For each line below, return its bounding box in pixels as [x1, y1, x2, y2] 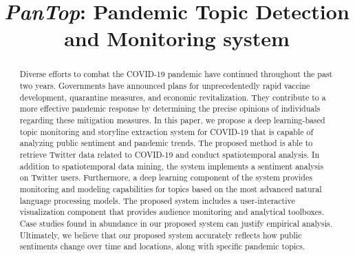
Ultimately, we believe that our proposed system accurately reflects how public [19, 229, 302, 240]
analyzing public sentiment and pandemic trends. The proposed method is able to [19, 137, 313, 149]
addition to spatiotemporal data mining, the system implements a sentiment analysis [19, 160, 323, 172]
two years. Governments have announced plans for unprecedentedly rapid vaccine [19, 80, 310, 92]
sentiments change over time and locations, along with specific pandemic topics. [19, 240, 305, 252]
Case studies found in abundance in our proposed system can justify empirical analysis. [19, 217, 333, 229]
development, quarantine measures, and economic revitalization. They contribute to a [19, 91, 326, 103]
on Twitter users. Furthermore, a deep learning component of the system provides [19, 172, 312, 183]
